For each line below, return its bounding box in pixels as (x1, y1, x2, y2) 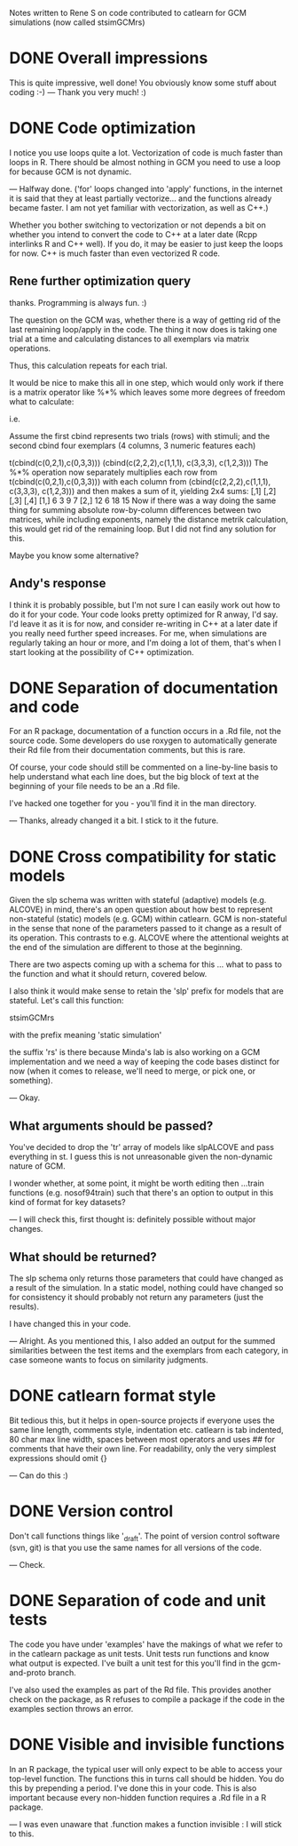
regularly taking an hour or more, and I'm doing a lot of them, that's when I (9, 637, 281, 648)
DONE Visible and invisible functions (9, 1734, 286, 1754)
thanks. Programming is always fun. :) (9, 297, 147, 308)
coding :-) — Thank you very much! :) (9, 86, 146, 97)
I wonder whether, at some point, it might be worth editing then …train (9, 1178, 264, 1189)
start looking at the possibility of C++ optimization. (9, 646, 194, 657)
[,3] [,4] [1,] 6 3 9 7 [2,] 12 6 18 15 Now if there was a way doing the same (9, 495, 277, 506)
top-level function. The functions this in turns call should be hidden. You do (9, 1773, 285, 1784)
